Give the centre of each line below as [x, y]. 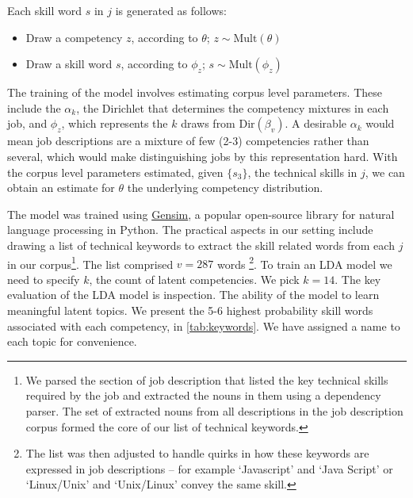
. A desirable [315, 123]
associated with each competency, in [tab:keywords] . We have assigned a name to [204, 326]
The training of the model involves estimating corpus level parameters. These [195, 92]
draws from [208, 123]
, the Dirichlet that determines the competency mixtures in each [233, 107]
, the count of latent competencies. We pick [194, 279]
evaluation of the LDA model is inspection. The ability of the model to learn [193, 295]
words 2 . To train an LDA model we [304, 262]
